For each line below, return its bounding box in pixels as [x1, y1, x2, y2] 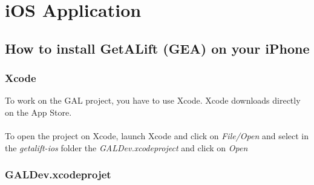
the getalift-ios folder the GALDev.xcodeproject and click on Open [5, 141, 248, 154]
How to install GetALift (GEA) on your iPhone [5, 39, 310, 57]
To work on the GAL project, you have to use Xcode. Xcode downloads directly [5, 94, 301, 107]
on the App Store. [5, 105, 72, 118]
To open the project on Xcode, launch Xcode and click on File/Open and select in [5, 130, 309, 142]
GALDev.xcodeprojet [5, 167, 111, 182]
